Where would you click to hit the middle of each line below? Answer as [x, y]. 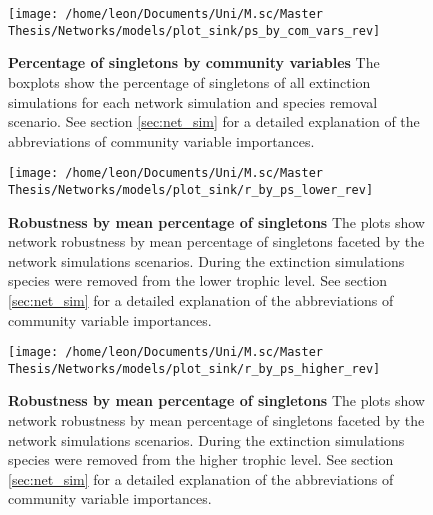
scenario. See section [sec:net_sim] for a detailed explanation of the [214, 121]
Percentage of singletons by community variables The [194, 62]
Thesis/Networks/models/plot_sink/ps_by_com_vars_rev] [194, 30]
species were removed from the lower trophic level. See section [198, 280]
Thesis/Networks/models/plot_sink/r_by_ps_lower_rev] [191, 189]
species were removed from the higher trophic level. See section [201, 459]
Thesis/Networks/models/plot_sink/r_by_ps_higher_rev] [194, 368]
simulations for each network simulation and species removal [193, 101]
